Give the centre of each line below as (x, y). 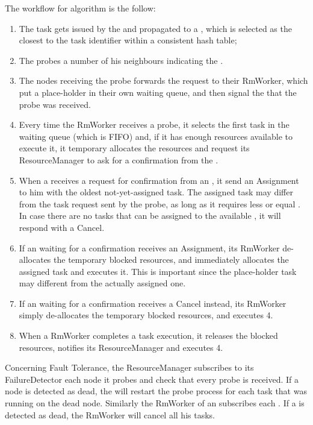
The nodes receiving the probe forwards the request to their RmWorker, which (163, 80)
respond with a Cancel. (62, 227)
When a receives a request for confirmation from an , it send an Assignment (159, 180)
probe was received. (55, 104)
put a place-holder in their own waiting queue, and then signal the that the (158, 92)
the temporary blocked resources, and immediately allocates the (171, 260)
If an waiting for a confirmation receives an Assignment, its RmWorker (149, 247)
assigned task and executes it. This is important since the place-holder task (158, 271)
